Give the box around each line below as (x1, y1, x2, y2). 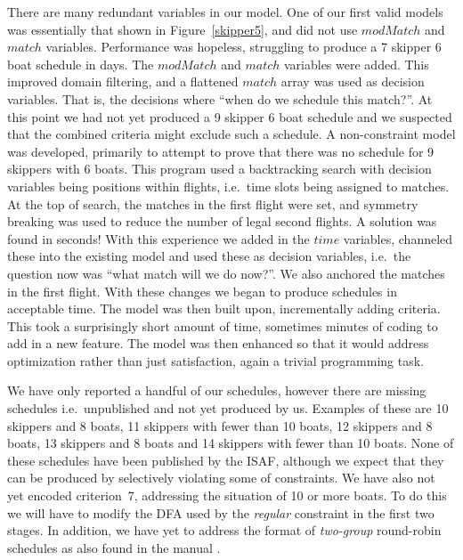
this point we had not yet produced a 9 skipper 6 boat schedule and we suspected (7, 107, 452, 126)
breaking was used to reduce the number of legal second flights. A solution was (7, 212, 437, 231)
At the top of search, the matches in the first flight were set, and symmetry (7, 194, 418, 213)
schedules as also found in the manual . (7, 538, 221, 556)
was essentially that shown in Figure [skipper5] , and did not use (7, 20, 358, 38)
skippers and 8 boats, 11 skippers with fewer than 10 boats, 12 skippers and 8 (7, 416, 433, 434)
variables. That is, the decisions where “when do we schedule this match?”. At (7, 89, 433, 108)
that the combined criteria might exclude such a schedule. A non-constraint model (7, 125, 456, 143)
